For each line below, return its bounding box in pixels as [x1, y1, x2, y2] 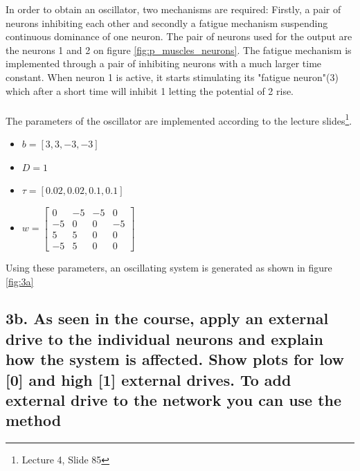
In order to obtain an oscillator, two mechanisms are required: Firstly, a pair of [6, 2, 341, 16]
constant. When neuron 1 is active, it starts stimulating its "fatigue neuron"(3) [6, 69, 339, 84]
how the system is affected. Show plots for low [6, 348, 345, 370]
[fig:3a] [6, 274, 34, 288]
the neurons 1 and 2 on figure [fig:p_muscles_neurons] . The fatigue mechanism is [6, 42, 352, 57]
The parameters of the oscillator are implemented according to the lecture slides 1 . [6, 111, 352, 127]
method [6, 409, 62, 431]
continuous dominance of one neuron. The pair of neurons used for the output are [6, 29, 352, 44]
